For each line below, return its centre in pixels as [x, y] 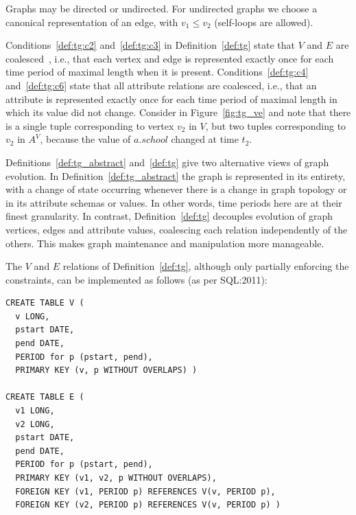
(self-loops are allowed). [264, 22]
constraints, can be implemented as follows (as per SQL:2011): [137, 279]
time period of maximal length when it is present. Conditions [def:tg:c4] [157, 72]
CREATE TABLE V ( [45, 303]
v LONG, [33, 316]
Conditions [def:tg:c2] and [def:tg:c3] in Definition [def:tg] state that [151, 45]
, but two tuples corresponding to [276, 125]
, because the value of [85, 139]
